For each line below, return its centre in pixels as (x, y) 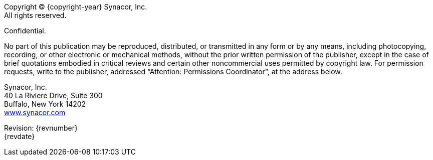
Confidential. (25, 31)
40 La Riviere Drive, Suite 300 (53, 95)
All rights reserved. (35, 15)
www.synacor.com (35, 112)
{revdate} (20, 136)
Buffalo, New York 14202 (45, 104)
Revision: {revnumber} (41, 128)
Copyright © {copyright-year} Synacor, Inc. (76, 7)
